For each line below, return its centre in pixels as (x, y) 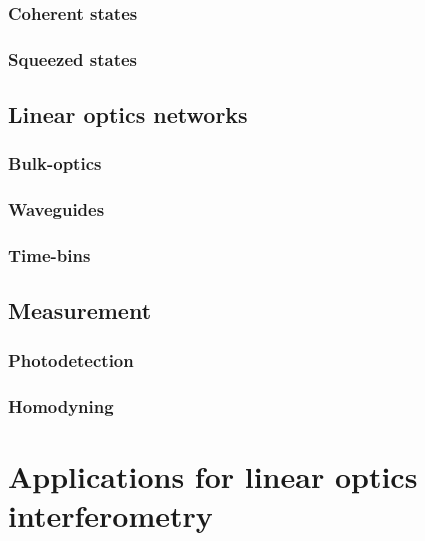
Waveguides (56, 209)
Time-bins (49, 255)
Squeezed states (73, 58)
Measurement (80, 310)
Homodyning (61, 405)
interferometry (110, 514)
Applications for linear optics (213, 475)
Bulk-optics (55, 163)
